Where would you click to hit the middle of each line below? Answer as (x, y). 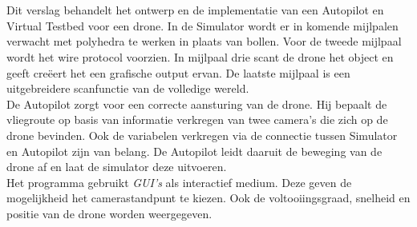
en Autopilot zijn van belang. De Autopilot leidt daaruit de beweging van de (194, 151)
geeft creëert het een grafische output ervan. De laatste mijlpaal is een (178, 72)
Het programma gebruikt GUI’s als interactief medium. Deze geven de (179, 182)
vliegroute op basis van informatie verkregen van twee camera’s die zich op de (197, 119)
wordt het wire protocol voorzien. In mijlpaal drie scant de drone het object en (200, 56)
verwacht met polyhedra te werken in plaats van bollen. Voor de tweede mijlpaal (204, 41)
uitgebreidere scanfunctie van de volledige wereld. (128, 88)
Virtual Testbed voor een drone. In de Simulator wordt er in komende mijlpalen (202, 25)
